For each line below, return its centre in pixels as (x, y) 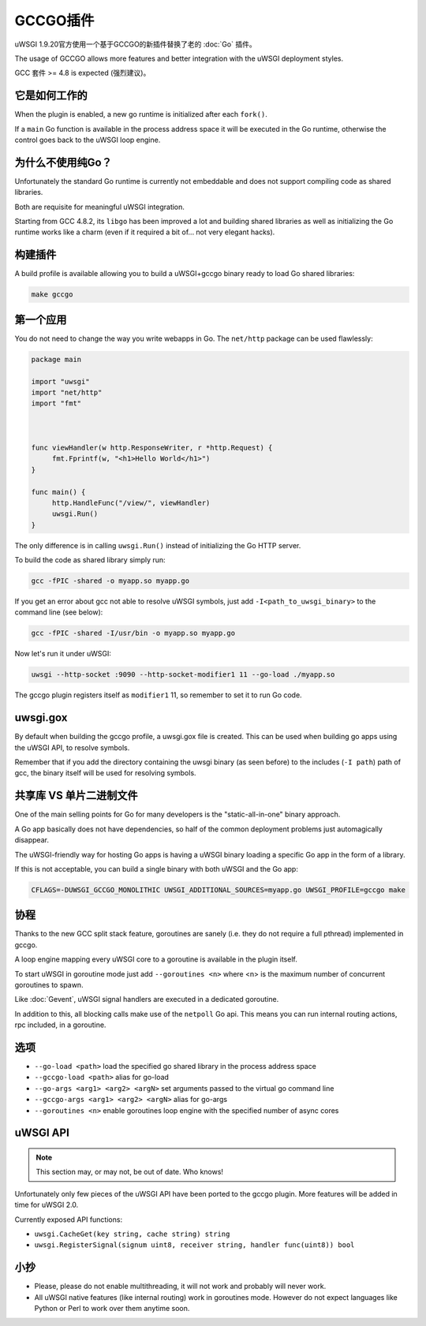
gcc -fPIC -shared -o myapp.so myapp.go (110, 581)
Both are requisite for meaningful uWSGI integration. (100, 207)
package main (56, 359)
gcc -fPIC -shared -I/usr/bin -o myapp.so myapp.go (133, 633)
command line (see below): (59, 612)
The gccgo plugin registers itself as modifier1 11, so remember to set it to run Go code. (159, 695)
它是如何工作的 (51, 96)
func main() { (58, 492)
